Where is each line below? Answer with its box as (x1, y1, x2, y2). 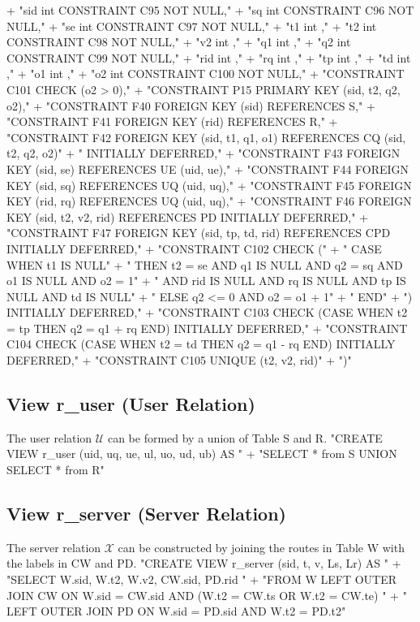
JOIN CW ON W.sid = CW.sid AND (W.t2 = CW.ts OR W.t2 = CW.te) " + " (6, 586, 407, 603)
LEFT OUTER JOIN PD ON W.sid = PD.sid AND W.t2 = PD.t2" (6, 603, 346, 620)
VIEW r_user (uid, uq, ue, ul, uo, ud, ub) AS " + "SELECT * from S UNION (6, 445, 397, 462)
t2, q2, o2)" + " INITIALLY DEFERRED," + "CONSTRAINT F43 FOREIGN (6, 145, 401, 162)
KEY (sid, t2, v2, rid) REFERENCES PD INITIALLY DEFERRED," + (6, 208, 369, 225)
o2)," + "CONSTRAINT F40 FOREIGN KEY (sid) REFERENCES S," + (6, 97, 375, 114)
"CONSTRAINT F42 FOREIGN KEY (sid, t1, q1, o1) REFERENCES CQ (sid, (6, 128, 406, 145)
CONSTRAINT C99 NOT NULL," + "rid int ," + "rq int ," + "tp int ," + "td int (6, 49, 411, 66)
